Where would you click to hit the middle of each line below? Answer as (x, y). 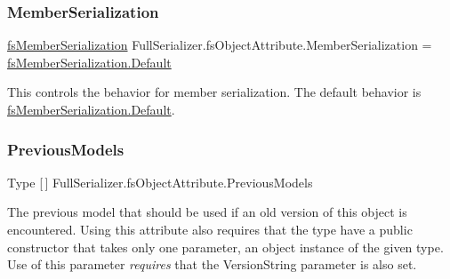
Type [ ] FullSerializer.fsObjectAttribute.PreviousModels (160, 182)
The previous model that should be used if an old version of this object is (207, 212)
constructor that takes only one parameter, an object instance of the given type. (225, 247)
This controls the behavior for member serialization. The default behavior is (214, 92)
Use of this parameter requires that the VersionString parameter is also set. (212, 264)
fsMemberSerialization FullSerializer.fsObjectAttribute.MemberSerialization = (220, 45)
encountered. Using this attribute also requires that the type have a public (210, 229)
